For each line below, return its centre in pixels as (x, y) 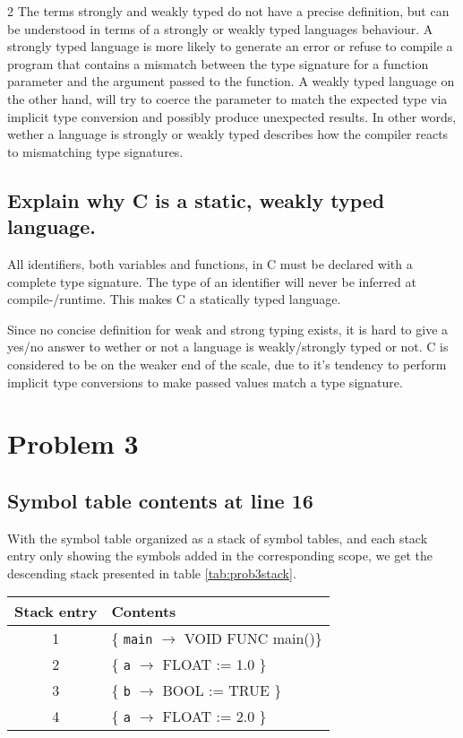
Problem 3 (73, 443)
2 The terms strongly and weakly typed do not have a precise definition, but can (228, 11)
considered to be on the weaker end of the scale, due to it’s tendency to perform (227, 364)
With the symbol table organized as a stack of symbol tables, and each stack (218, 538)
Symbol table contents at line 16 (160, 500)
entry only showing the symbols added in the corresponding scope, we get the (220, 556)
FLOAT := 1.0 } (214, 664)
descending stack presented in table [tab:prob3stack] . (152, 573)
